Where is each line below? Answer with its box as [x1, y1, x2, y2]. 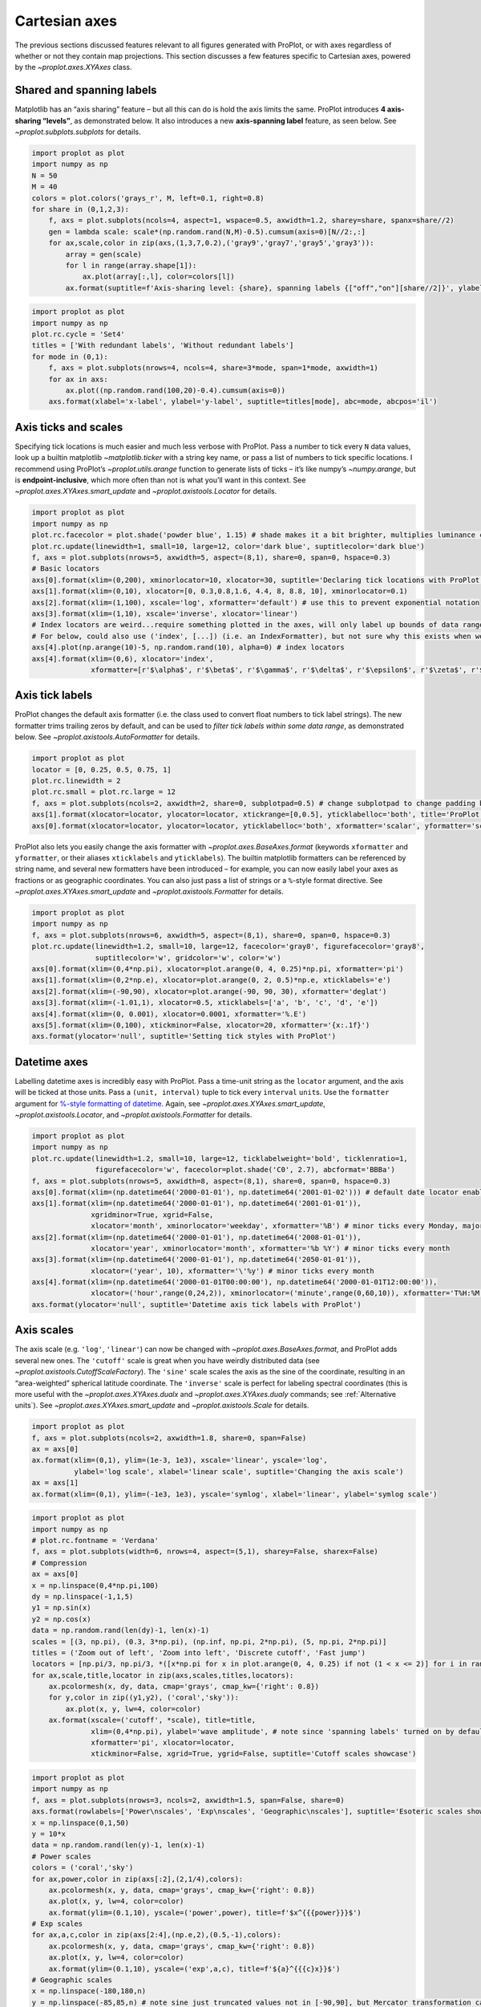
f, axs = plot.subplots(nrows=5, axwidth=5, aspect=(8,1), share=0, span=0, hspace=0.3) [31, 553, 392, 562]
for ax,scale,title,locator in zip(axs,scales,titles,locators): [31, 1671, 294, 1679]
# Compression [31, 1558, 87, 1567]
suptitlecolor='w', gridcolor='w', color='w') [95, 953, 281, 963]
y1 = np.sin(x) [31, 1603, 91, 1613]
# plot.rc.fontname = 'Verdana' [31, 1536, 160, 1545]
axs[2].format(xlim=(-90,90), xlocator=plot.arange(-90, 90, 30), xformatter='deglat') [31, 987, 387, 995]
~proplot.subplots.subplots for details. [14, 127, 141, 136]
